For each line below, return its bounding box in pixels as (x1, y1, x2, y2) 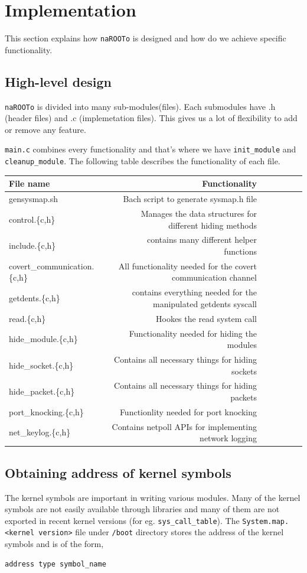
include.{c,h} (9, 239, 56, 252)
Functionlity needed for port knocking (119, 405, 257, 418)
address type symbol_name (5, 559, 106, 568)
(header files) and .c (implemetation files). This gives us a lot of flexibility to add (5, 112, 298, 124)
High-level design (5, 72, 112, 90)
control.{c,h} (9, 213, 55, 225)
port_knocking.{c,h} (9, 405, 84, 418)
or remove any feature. (5, 123, 86, 135)
